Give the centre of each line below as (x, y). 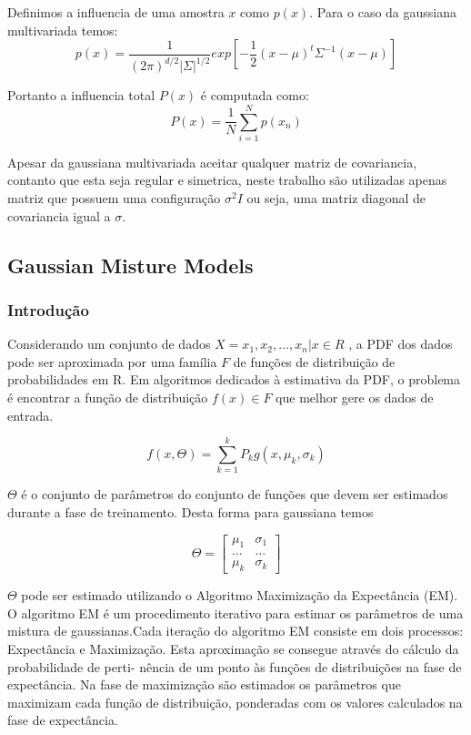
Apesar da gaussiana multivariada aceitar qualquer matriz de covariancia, (212, 162)
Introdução (48, 309)
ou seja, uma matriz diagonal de (336, 198)
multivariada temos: (63, 30)
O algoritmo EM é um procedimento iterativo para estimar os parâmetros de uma (235, 612)
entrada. (30, 415)
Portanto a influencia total (81, 95)
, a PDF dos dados (401, 344)
